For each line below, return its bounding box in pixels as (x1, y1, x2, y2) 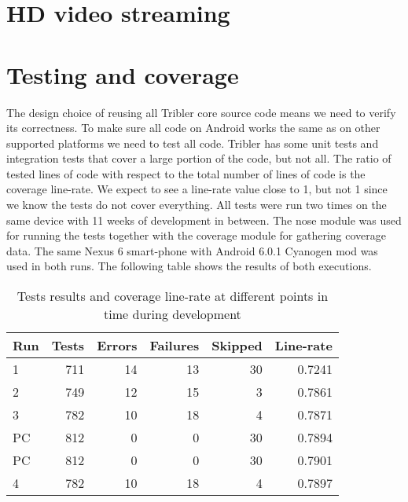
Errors (97, 336, 138, 355)
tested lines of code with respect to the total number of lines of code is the (6, 165, 366, 181)
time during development (104, 305, 241, 324)
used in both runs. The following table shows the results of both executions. (6, 258, 372, 274)
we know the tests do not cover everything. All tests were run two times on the (6, 196, 387, 213)
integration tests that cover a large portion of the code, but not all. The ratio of (6, 150, 391, 167)
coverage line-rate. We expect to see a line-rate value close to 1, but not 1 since (6, 181, 388, 197)
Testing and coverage (6, 58, 239, 90)
